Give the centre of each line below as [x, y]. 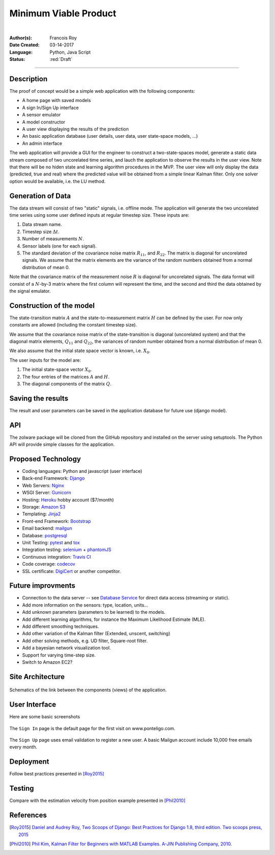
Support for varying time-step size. [59, 655]
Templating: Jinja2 [42, 514]
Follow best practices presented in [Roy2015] [57, 774]
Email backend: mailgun [47, 529]
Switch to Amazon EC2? [47, 662]
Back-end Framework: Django [53, 478]
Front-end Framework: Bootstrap [57, 521]
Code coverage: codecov [49, 564]
